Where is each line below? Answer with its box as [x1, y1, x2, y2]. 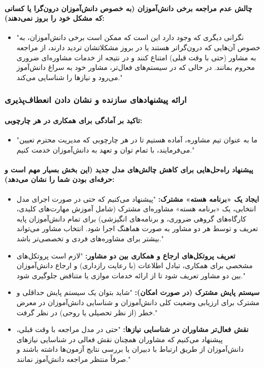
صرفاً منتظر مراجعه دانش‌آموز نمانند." [16, 353, 131, 364]
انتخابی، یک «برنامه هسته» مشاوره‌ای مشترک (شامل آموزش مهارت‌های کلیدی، [16, 203, 256, 214]
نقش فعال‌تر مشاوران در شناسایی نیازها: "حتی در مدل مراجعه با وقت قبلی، [16, 324, 249, 335]
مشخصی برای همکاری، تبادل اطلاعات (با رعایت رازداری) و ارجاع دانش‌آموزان [16, 260, 253, 271]
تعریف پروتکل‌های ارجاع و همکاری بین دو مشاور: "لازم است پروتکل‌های [16, 250, 236, 261]
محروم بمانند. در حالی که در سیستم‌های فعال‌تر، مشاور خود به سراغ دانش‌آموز [16, 62, 255, 72]
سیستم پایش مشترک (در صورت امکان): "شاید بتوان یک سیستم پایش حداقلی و [16, 287, 260, 298]
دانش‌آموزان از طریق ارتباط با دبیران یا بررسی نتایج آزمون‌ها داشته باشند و [16, 344, 244, 354]
